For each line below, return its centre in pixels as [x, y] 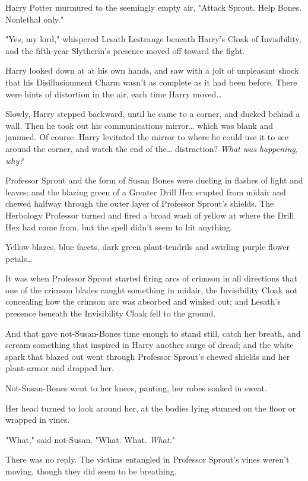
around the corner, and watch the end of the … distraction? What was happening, [152, 148]
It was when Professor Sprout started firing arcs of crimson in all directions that [151, 278]
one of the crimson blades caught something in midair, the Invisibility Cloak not [151, 289]
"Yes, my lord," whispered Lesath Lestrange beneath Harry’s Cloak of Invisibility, [153, 39]
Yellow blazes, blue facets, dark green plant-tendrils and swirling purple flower [147, 247]
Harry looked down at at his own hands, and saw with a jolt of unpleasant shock [152, 70]
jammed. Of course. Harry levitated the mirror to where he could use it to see [147, 137]
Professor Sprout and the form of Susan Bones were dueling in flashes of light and [154, 180]
